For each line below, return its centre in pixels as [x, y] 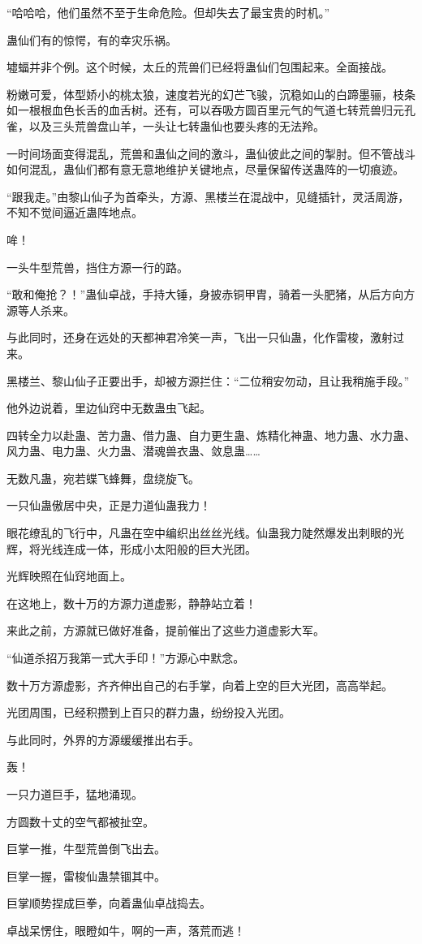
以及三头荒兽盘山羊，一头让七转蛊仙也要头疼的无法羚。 [177, 125]
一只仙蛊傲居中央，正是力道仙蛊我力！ [109, 505]
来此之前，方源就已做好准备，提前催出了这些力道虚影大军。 [166, 630]
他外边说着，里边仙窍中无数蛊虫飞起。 [109, 408]
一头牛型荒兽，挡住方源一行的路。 [97, 267]
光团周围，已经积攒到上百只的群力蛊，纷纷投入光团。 [149, 712]
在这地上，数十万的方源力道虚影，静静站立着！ [131, 603]
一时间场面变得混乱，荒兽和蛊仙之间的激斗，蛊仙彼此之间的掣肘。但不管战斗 [211, 153]
